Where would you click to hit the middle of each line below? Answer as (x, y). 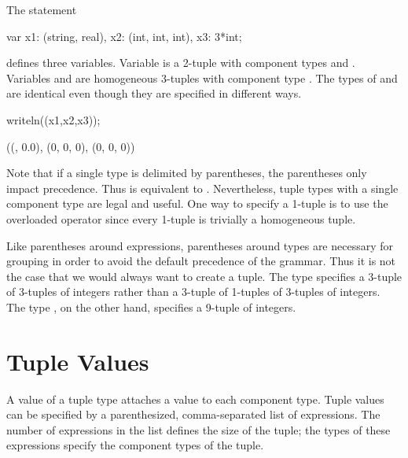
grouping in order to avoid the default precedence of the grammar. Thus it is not (201, 261)
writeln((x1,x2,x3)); (53, 119)
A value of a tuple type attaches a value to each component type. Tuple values (195, 399)
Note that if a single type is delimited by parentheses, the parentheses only (187, 173)
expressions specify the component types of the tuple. (135, 445)
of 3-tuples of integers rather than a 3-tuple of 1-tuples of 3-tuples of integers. (193, 292)
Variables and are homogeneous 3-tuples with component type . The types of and (202, 78)
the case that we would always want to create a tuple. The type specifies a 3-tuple (204, 276)
